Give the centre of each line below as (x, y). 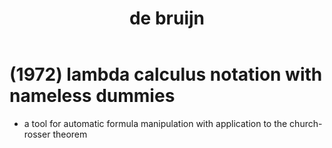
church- (306, 123)
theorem (70, 134)
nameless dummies (92, 96)
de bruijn (167, 18)
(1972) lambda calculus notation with (166, 74)
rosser (37, 134)
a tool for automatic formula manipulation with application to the (155, 123)
